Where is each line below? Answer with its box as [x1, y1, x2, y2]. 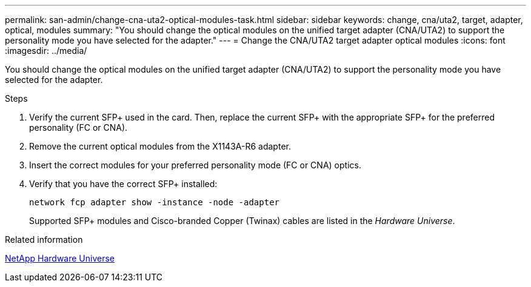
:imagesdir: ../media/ [5, 45, 87, 56]
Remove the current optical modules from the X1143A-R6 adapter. [29, 141, 291, 151]
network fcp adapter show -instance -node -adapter [29, 197, 280, 207]
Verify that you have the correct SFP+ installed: [29, 179, 218, 189]
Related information [5, 234, 83, 245]
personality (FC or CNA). [29, 122, 128, 133]
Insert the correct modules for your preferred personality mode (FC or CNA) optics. [29, 160, 361, 170]
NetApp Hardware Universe [5, 253, 115, 263]
